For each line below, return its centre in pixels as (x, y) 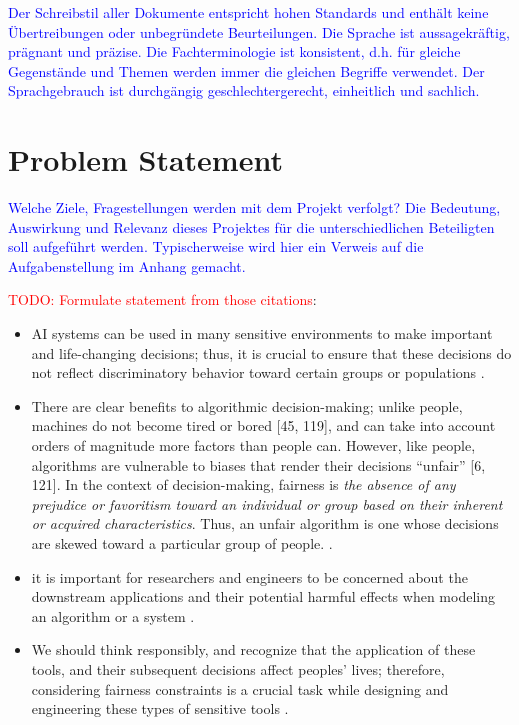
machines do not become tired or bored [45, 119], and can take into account (263, 425)
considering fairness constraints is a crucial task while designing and (240, 688)
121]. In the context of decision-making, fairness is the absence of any (243, 484)
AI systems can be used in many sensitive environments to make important (262, 333)
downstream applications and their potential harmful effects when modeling (263, 596)
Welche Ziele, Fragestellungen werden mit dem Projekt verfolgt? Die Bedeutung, (254, 207)
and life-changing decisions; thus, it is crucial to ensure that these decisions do (271, 352)
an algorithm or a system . (113, 615)
